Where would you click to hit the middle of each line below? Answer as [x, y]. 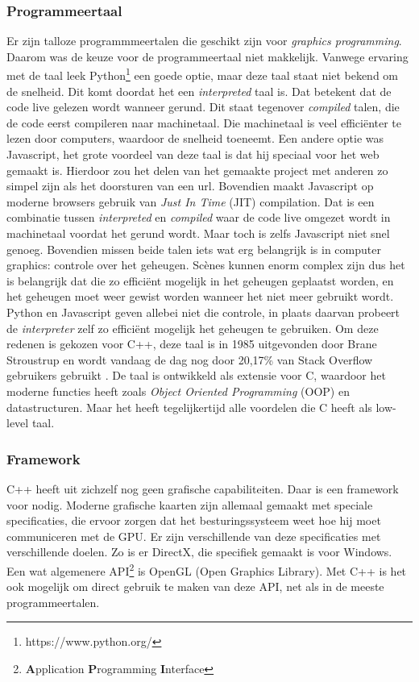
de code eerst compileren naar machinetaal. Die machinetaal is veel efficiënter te [204, 122]
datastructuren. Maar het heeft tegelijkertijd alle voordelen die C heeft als [189, 407]
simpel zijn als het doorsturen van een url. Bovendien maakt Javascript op [190, 186]
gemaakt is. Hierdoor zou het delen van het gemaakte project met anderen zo [197, 170]
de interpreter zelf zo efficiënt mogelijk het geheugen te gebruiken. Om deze [193, 328]
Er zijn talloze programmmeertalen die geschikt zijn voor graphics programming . [204, 41]
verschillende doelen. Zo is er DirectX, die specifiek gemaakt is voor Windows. [199, 552]
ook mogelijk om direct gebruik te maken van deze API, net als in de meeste [195, 586]
